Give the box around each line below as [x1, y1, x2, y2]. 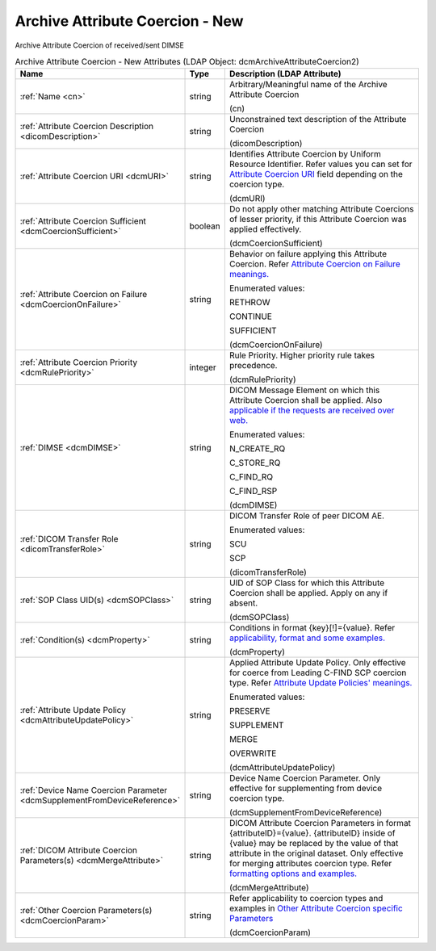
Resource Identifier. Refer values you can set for [228, 158, 413, 170]
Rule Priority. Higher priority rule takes [228, 350, 375, 361]
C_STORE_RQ [228, 457, 281, 468]
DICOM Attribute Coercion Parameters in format [228, 818, 412, 829]
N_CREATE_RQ [228, 443, 286, 455]
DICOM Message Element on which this [228, 384, 380, 396]
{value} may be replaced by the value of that [228, 838, 399, 849]
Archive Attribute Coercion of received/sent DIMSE [15, 40, 185, 50]
